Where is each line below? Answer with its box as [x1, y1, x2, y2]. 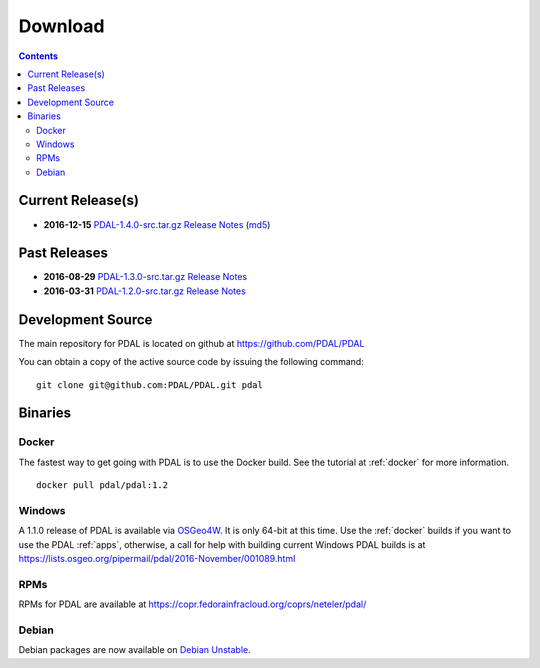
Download [18, 15, 105, 37]
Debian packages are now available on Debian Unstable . [18, 644, 251, 656]
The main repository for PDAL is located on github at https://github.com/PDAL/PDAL [18, 337, 365, 349]
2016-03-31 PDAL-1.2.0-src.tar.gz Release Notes [43, 285, 247, 297]
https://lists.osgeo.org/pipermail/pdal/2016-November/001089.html [18, 553, 296, 565]
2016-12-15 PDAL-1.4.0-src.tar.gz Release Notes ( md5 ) [43, 218, 271, 230]
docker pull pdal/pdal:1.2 [36, 480, 169, 491]
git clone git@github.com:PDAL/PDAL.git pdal [36, 379, 264, 390]
